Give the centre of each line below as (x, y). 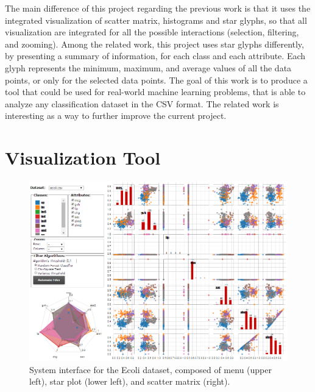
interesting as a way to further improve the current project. (116, 116)
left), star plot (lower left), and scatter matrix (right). (130, 381)
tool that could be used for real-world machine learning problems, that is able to (155, 92)
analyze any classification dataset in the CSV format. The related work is (142, 103)
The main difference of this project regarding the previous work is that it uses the (158, 8)
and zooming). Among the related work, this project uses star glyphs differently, (154, 44)
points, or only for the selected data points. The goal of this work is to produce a (156, 80)
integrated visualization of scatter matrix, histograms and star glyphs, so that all (156, 20)
